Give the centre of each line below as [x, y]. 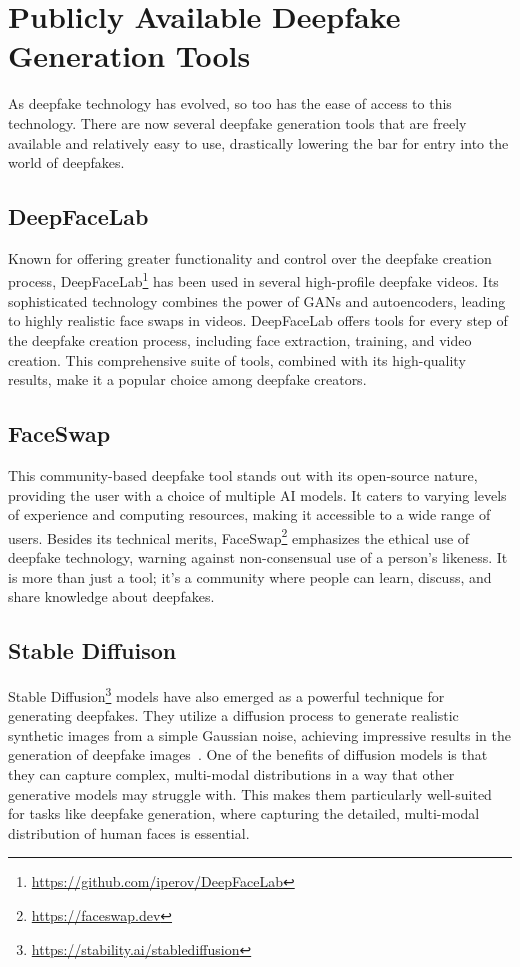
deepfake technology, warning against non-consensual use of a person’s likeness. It [258, 556]
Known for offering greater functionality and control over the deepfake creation [250, 257]
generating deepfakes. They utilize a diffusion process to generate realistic [233, 715]
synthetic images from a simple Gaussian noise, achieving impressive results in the [259, 734]
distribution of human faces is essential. [129, 832]
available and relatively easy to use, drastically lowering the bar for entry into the [258, 142]
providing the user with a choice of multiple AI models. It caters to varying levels [257, 494]
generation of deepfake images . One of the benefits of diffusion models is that [248, 754]
